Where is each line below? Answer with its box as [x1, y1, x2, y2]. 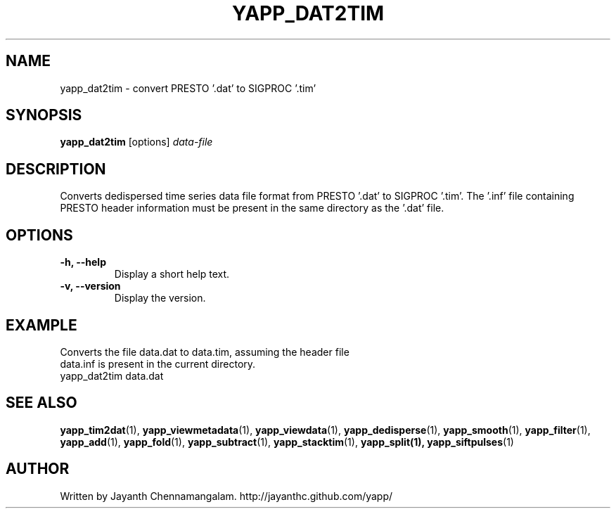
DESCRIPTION [6, 160, 106, 178]
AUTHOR [6, 460, 70, 478]
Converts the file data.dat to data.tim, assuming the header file [60, 345, 349, 358]
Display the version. [114, 292, 206, 304]
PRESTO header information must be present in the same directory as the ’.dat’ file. [60, 202, 444, 214]
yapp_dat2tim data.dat [60, 369, 164, 382]
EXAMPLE [6, 316, 77, 334]
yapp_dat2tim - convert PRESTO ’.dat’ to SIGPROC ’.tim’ [60, 82, 316, 94]
